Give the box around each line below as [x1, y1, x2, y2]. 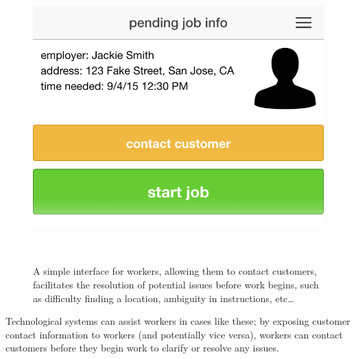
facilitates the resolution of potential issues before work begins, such [33, 277, 319, 291]
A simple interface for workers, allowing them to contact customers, [33, 264, 317, 278]
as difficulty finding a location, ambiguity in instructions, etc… [33, 290, 294, 305]
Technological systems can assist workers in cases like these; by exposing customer [5, 314, 351, 328]
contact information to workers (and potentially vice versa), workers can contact [5, 327, 343, 341]
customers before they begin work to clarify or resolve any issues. [5, 341, 279, 355]
